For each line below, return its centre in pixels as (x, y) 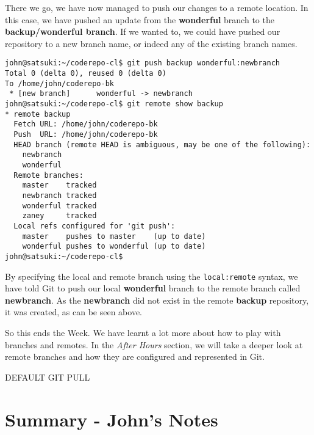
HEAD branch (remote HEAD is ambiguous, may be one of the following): (162, 144)
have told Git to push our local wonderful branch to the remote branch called (153, 288)
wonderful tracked (59, 206)
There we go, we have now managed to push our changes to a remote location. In (157, 7)
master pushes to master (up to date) (114, 236)
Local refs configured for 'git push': (95, 226)
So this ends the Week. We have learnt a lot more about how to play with (143, 332)
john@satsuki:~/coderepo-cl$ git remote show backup (114, 104)
